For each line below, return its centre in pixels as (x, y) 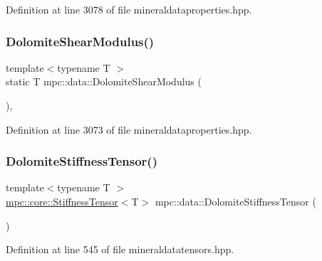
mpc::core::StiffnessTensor (62, 201)
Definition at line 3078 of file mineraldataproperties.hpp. (129, 9)
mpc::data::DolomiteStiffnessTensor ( (235, 201)
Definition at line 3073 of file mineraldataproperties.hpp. (129, 129)
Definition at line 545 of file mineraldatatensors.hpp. (120, 249)
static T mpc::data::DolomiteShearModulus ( (104, 81)
